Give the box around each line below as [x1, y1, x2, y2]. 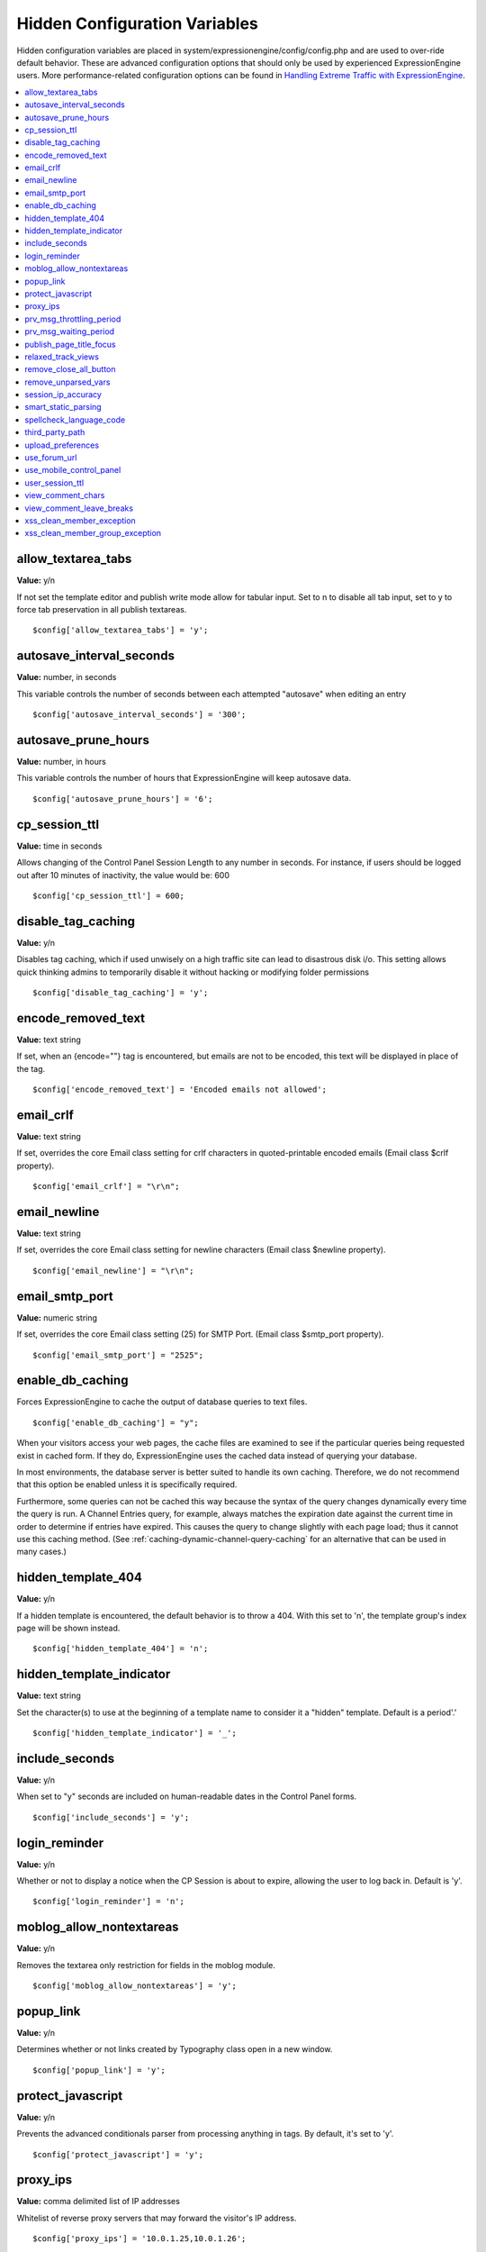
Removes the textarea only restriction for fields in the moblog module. [16, 1959, 276, 1970]
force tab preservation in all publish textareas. [16, 604, 187, 615]
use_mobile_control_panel [24, 465, 121, 476]
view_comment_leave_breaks [24, 503, 134, 513]
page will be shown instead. [16, 1622, 121, 1634]
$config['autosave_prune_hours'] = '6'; [32, 794, 213, 804]
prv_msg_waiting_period [24, 326, 115, 337]
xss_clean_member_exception [24, 515, 137, 526]
